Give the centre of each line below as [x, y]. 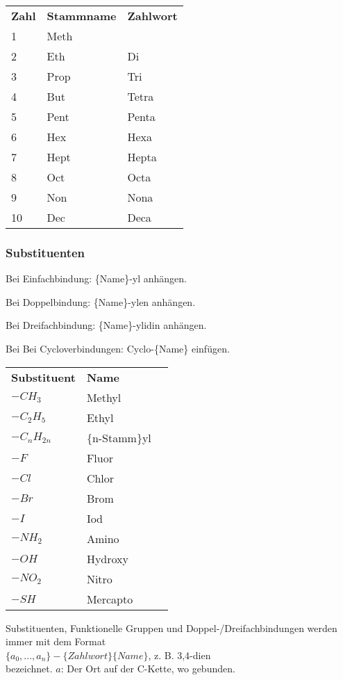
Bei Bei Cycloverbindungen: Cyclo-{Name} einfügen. [118, 348]
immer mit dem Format [56, 641]
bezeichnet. [29, 669]
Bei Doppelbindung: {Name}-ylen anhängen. [101, 301]
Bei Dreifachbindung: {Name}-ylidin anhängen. [106, 325]
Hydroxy [107, 558]
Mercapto [110, 599]
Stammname [82, 16]
